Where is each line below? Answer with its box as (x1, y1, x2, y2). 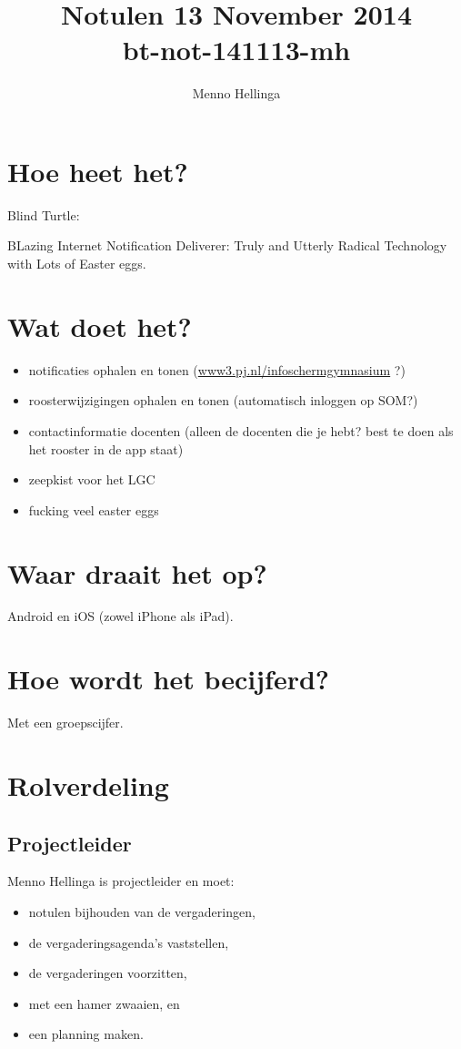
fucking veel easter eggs (28, 500, 159, 519)
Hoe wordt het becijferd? (7, 660, 330, 698)
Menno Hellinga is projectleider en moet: (7, 871, 235, 891)
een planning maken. (28, 1024, 144, 1044)
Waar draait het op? (7, 554, 267, 591)
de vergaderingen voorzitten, (28, 963, 187, 983)
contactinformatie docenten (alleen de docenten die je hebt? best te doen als (28, 421, 454, 440)
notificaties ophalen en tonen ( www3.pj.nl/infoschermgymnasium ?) (28, 360, 406, 379)
